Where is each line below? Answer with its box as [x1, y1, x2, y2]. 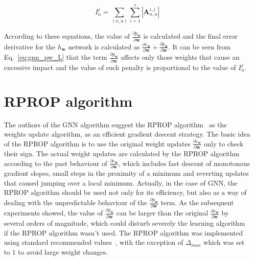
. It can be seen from [168, 41, 231, 51]
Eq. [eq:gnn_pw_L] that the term [4, 52, 107, 62]
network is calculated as [68, 41, 140, 51]
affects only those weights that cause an [120, 52, 240, 62]
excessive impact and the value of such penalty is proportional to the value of [4, 62, 236, 72]
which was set [203, 237, 245, 247]
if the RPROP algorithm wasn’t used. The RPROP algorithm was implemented [4, 227, 243, 237]
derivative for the [4, 41, 56, 51]
